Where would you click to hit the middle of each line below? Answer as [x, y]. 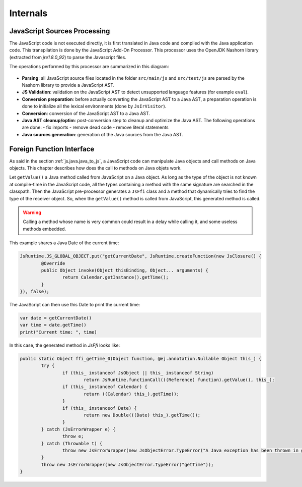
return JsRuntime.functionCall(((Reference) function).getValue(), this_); [179, 380]
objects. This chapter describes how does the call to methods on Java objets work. [96, 168]
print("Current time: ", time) [59, 332]
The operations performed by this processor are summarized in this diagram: [89, 67]
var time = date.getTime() [53, 325]
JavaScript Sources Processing [60, 31]
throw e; [73, 436]
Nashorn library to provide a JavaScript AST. [68, 85]
